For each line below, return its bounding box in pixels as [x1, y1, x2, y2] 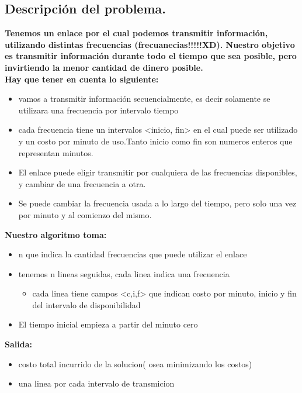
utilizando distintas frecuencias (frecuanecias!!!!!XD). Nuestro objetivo [5, 38, 295, 50]
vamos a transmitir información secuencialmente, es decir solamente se [18, 92, 270, 105]
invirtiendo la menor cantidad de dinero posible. [5, 61, 203, 73]
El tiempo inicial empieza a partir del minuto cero [18, 318, 198, 330]
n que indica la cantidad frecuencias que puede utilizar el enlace [18, 248, 247, 260]
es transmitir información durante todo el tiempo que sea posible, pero [5, 50, 297, 62]
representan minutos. [18, 146, 93, 158]
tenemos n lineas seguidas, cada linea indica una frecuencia [18, 267, 230, 280]
